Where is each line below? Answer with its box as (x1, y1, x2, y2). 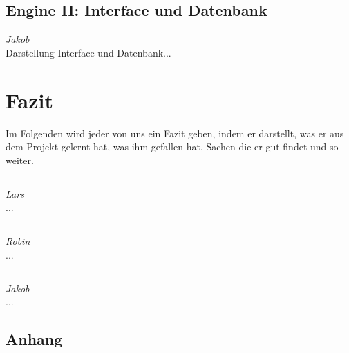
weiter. (6, 152, 34, 167)
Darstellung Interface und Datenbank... (6, 45, 171, 59)
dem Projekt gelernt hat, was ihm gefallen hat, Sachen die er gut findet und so (6, 139, 339, 154)
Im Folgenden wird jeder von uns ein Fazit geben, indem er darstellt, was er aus (6, 125, 344, 140)
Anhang (6, 328, 63, 350)
